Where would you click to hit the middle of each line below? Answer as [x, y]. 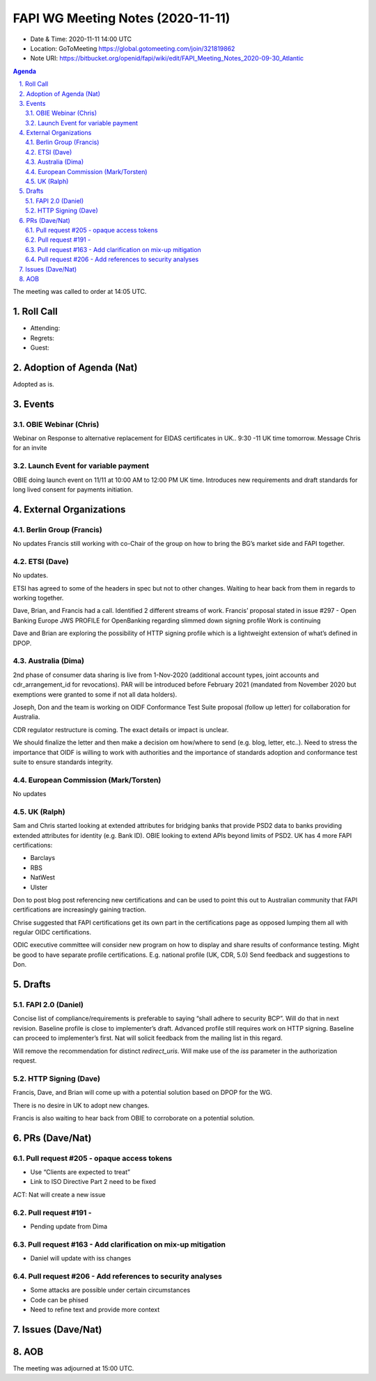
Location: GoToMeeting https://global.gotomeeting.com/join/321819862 [133, 48]
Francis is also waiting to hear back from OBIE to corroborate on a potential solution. [134, 1118]
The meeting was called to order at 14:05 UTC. [80, 292]
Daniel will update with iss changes [81, 1258]
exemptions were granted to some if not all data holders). [95, 694]
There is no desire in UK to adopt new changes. [81, 1105]
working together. [38, 598]
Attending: [45, 328]
